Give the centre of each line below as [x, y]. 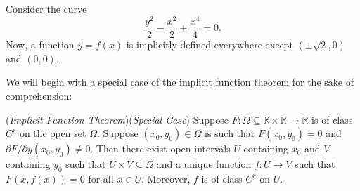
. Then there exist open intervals [160, 149]
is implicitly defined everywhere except [210, 44]
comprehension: [39, 95]
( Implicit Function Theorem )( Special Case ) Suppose [117, 119]
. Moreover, [166, 178]
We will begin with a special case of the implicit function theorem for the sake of [180, 82]
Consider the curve [46, 8]
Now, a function [40, 44]
